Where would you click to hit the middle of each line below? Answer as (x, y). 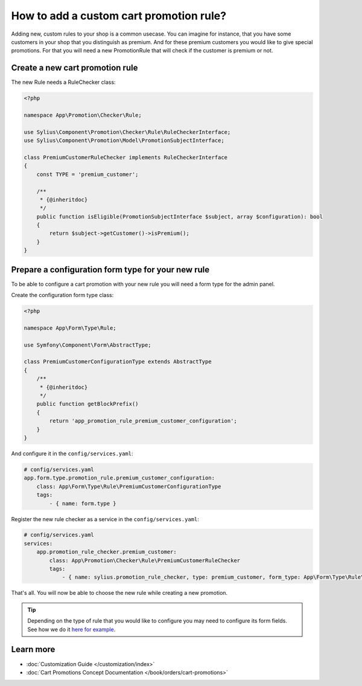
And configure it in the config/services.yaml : (72, 454)
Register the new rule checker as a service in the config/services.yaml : (105, 519)
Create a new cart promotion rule (75, 68)
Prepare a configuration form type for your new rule (110, 270)
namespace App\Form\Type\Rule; (70, 328)
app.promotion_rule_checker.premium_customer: (107, 552)
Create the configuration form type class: (62, 295)
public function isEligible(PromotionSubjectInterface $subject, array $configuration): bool (179, 216)
